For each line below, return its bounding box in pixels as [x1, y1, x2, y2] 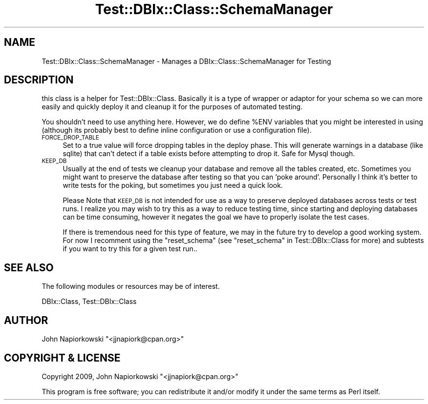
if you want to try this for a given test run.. [63, 244, 197, 253]
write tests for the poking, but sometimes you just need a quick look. [63, 181, 283, 190]
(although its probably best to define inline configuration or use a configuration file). [42, 126, 312, 135]
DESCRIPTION [4, 74, 74, 86]
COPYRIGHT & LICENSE [4, 351, 121, 364]
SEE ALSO [4, 261, 54, 274]
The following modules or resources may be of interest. [42, 282, 220, 291]
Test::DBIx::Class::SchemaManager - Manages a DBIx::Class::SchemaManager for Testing [42, 57, 331, 65]
